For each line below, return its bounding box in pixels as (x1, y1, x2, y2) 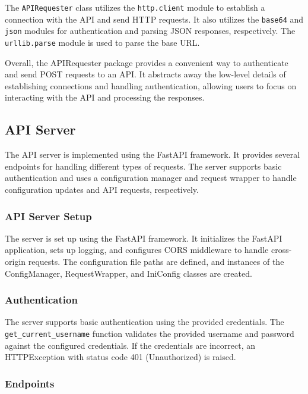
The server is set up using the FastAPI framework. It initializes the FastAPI (5, 232, 282, 244)
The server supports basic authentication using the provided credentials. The (5, 315, 284, 328)
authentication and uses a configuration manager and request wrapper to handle (5, 171, 297, 184)
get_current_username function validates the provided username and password (5, 327, 294, 339)
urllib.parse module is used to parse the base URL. (5, 36, 200, 48)
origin (5, 255, 26, 267)
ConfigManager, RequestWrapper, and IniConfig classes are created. (5, 267, 252, 279)
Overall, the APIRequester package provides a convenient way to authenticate (5, 56, 288, 68)
